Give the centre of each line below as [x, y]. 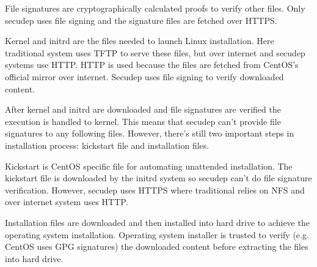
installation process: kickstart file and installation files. [107, 145]
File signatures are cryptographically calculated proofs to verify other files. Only [155, 8]
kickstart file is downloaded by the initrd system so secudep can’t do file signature [158, 178]
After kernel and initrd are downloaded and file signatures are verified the [143, 109]
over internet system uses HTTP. [67, 202]
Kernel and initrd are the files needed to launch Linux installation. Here [140, 41]
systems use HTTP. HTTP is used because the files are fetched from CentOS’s [152, 65]
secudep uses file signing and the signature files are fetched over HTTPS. [141, 20]
